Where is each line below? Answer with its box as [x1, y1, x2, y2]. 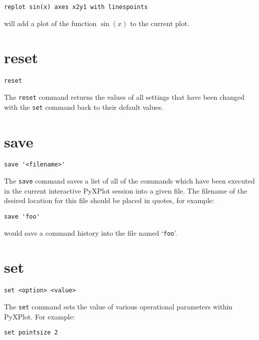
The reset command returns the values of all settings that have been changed [4, 92, 245, 102]
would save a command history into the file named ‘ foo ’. [4, 227, 177, 238]
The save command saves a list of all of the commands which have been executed [4, 176, 255, 186]
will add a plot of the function [4, 18, 97, 28]
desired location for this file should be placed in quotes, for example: [4, 195, 214, 206]
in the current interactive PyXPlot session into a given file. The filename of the [4, 185, 247, 196]
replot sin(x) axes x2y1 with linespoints [4, 4, 148, 11]
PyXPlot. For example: [4, 311, 75, 321]
